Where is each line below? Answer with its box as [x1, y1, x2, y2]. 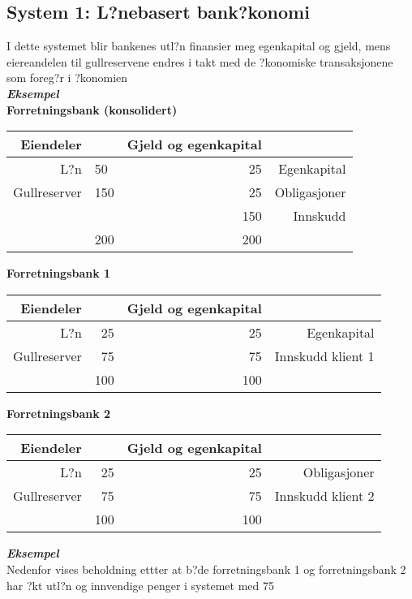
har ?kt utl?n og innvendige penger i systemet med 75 [6, 576, 274, 593]
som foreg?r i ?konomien [6, 69, 128, 86]
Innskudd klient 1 [274, 346, 375, 365]
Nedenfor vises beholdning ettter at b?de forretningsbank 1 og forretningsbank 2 [6, 560, 406, 577]
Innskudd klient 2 [274, 486, 375, 506]
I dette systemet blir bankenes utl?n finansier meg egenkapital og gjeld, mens [6, 37, 391, 54]
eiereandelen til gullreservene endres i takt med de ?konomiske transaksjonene [6, 53, 393, 70]
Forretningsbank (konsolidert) [6, 101, 178, 118]
